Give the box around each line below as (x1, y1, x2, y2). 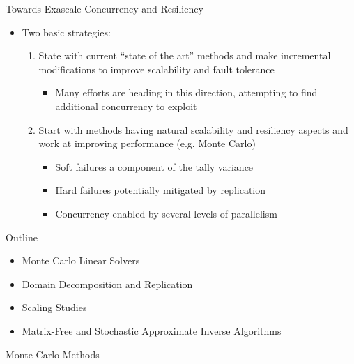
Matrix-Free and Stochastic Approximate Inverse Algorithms (22, 323, 282, 338)
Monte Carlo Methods (6, 347, 100, 361)
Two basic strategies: (22, 24, 111, 39)
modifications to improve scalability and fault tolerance (38, 61, 275, 76)
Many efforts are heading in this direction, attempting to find (55, 85, 318, 100)
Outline (6, 229, 38, 244)
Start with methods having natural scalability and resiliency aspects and (38, 122, 348, 137)
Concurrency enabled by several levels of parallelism (55, 206, 277, 220)
